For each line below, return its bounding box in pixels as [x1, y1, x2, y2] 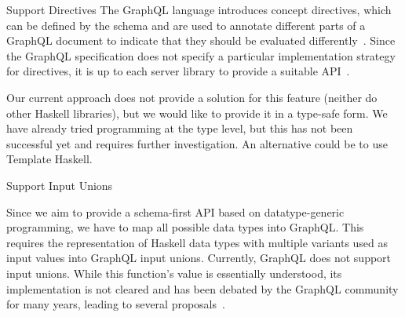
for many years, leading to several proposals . [6, 296, 225, 312]
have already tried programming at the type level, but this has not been [6, 120, 353, 137]
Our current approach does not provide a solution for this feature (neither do [6, 89, 378, 105]
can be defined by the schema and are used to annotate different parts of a [6, 16, 366, 33]
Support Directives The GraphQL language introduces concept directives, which [6, 2, 392, 17]
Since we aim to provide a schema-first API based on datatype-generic [6, 203, 345, 220]
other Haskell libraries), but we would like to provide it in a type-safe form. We [6, 104, 388, 121]
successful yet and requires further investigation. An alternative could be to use [6, 135, 388, 151]
